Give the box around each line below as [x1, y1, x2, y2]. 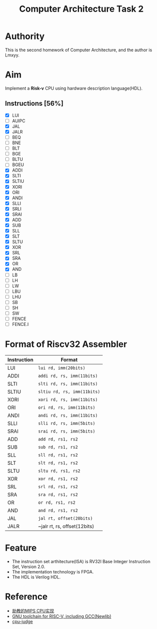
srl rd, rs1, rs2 [38, 484, 78, 490]
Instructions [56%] [5, 99, 64, 108]
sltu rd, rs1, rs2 [38, 468, 81, 474]
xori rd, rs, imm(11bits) [38, 397, 98, 402]
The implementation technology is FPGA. [12, 569, 94, 574]
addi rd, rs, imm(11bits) [38, 373, 98, 379]
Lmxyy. [5, 52, 19, 58]
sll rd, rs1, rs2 [38, 452, 78, 458]
